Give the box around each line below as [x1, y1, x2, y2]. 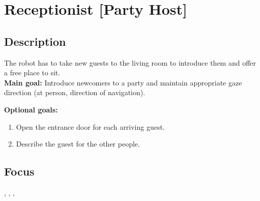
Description [4, 33, 66, 49]
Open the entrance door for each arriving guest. [16, 121, 165, 132]
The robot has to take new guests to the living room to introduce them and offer [4, 57, 256, 68]
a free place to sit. [4, 67, 61, 78]
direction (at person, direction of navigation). [4, 87, 146, 98]
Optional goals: [4, 104, 58, 114]
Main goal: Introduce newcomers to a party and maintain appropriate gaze [4, 77, 242, 88]
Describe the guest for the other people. [16, 138, 140, 149]
